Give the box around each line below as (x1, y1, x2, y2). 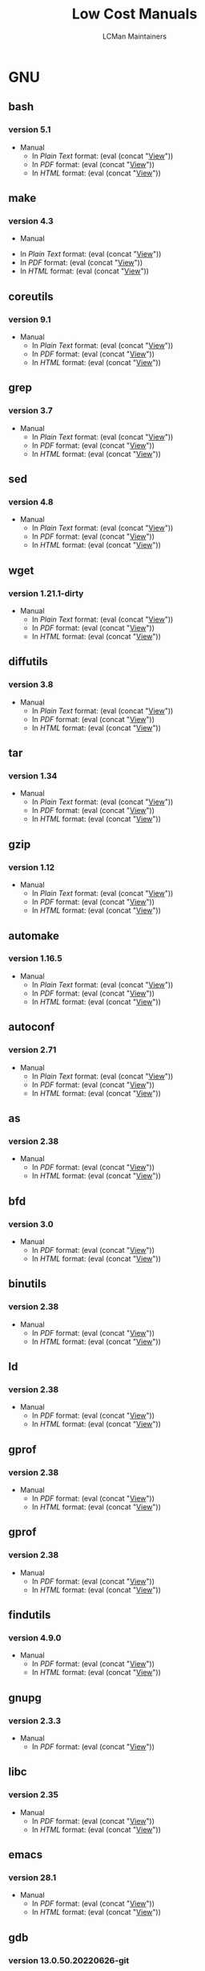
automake (8, 929, 60, 942)
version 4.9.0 (8, 1632, 62, 1643)
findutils (8, 1608, 51, 1622)
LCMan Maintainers (102, 31, 167, 41)
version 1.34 (8, 770, 58, 782)
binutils (8, 1277, 46, 1291)
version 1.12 (8, 861, 55, 873)
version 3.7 (8, 405, 54, 417)
